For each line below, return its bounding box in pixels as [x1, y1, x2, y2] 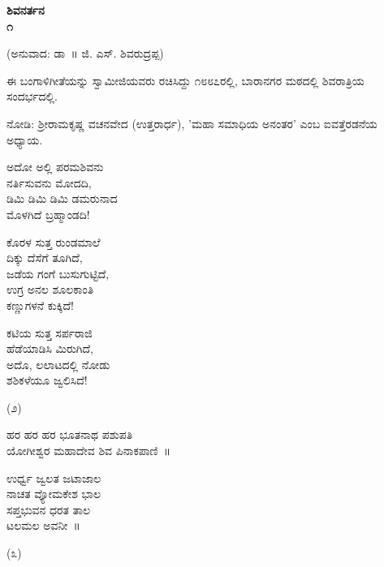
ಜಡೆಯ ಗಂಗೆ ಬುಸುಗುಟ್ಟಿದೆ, [6, 264, 110, 281]
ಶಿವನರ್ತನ [6, 2, 45, 18]
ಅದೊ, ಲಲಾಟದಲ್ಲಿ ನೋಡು [6, 355, 110, 372]
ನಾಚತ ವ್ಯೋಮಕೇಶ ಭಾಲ [6, 485, 101, 502]
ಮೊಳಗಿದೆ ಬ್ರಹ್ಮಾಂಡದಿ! [6, 205, 90, 222]
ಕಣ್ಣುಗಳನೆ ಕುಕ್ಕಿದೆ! [6, 296, 74, 313]
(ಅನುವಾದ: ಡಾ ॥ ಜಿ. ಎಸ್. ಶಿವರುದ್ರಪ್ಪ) [6, 45, 164, 62]
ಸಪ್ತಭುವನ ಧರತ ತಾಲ [6, 500, 91, 518]
